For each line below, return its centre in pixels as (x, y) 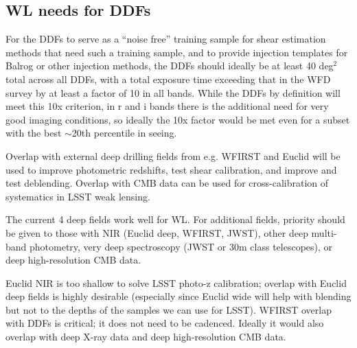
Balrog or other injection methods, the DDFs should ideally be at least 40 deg (170, 66)
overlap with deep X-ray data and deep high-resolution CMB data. (146, 337)
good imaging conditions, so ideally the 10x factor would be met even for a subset (178, 119)
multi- (324, 232)
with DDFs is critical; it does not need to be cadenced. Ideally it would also (165, 323)
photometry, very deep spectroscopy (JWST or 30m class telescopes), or (181, 246)
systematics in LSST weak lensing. (78, 196)
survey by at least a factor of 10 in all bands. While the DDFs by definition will (173, 92)
